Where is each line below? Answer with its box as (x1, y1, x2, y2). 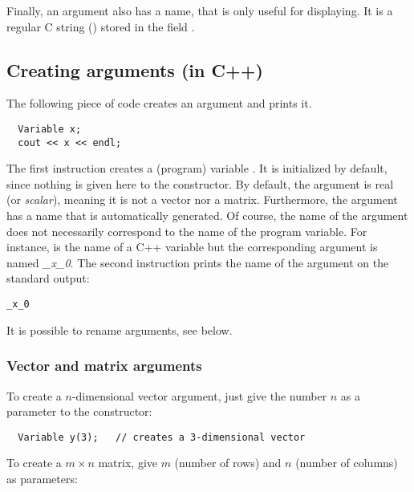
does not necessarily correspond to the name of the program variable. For (6, 222, 367, 239)
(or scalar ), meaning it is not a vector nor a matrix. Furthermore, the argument (6, 191, 398, 208)
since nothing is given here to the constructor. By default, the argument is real (6, 175, 394, 192)
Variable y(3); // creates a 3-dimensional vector (18, 431, 306, 443)
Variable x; (18, 123, 82, 135)
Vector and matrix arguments (6, 356, 202, 376)
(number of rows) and (174, 454, 282, 471)
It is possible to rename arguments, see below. (6, 321, 233, 338)
